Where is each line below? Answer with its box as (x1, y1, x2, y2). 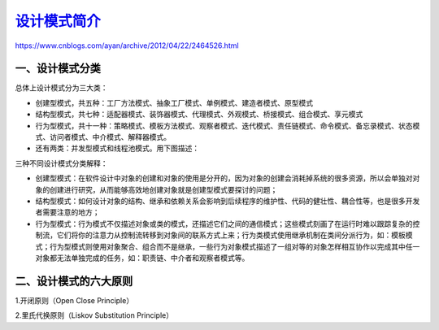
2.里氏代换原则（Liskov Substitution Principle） (15, 310, 174, 320)
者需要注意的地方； (35, 207, 100, 217)
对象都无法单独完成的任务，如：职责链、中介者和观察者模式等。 (35, 253, 250, 263)
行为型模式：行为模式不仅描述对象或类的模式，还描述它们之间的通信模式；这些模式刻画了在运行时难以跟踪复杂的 (35, 219, 413, 228)
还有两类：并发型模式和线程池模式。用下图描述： (35, 143, 199, 154)
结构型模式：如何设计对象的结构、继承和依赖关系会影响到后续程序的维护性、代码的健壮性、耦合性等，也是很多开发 (35, 196, 420, 206)
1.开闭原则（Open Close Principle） (15, 295, 134, 305)
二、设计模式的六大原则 (15, 274, 133, 288)
